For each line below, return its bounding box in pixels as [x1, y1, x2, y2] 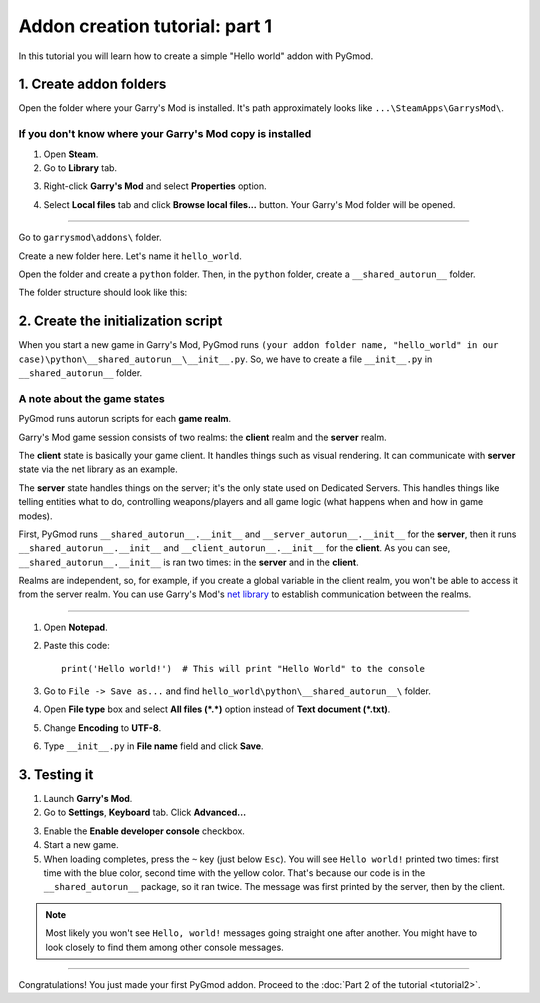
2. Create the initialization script [18, 313, 223, 330]
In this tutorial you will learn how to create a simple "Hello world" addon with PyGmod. [18, 50, 374, 62]
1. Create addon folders [18, 76, 167, 93]
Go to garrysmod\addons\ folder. [18, 231, 162, 244]
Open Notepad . [43, 621, 109, 633]
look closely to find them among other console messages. [45, 941, 284, 953]
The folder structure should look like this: [18, 286, 188, 299]
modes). [18, 510, 53, 522]
